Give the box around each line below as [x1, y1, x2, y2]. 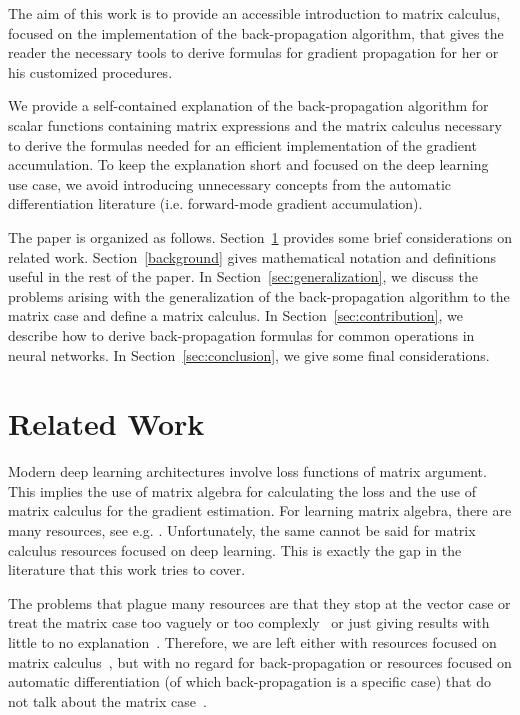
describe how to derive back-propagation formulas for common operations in [8, 324, 475, 345]
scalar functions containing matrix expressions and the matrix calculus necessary [8, 114, 502, 135]
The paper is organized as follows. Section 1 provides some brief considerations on [8, 226, 512, 247]
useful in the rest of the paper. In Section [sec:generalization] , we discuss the [8, 266, 478, 287]
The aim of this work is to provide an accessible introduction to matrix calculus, [8, 3, 501, 23]
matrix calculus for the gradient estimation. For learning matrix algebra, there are [8, 500, 512, 521]
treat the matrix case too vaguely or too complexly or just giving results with [8, 612, 490, 633]
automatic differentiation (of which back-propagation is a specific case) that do [8, 671, 491, 692]
